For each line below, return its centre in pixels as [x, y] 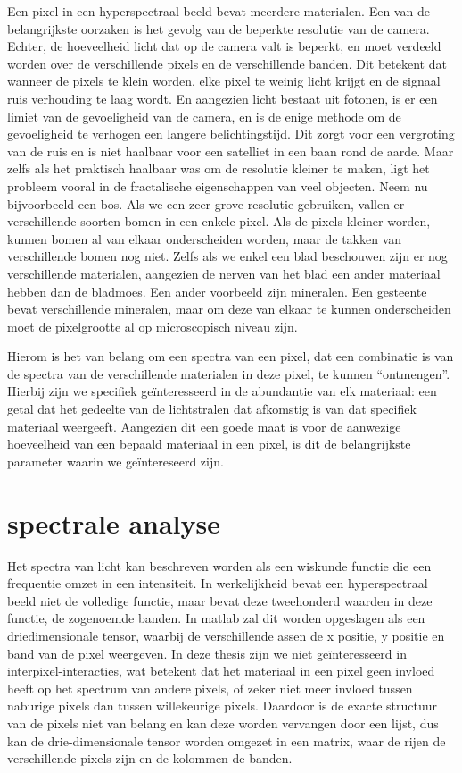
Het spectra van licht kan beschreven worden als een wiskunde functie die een [219, 565]
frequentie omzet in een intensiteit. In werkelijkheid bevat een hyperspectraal [218, 583]
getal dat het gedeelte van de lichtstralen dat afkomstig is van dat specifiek [212, 409]
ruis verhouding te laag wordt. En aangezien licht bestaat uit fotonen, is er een [223, 98]
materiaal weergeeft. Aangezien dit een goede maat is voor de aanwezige [204, 426]
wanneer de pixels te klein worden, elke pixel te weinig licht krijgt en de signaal [224, 81]
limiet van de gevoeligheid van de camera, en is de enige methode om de [204, 116]
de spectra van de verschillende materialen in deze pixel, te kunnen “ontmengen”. [229, 373]
